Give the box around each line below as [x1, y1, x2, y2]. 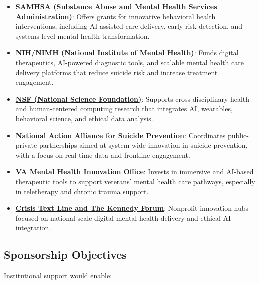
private [15, 140, 37, 150]
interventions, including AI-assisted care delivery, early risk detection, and [15, 21, 243, 31]
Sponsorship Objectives [4, 247, 127, 262]
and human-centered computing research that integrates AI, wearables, [15, 103, 233, 114]
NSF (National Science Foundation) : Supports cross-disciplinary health [15, 93, 250, 104]
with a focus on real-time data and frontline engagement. [15, 149, 190, 160]
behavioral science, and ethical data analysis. [15, 113, 153, 123]
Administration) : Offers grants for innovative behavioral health [15, 11, 216, 21]
